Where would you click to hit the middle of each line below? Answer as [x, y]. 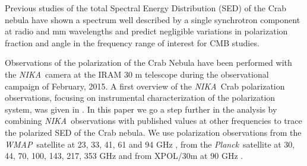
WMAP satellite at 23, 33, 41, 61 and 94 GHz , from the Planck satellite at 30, [150, 144]
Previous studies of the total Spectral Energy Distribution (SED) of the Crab [146, 8]
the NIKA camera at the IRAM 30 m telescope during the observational [137, 74]
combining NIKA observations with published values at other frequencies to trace [153, 121]
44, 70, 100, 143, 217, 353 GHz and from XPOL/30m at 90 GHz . [124, 156]
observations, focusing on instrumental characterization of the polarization [140, 98]
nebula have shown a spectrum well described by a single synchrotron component [153, 19]
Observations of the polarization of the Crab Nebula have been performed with [148, 63]
